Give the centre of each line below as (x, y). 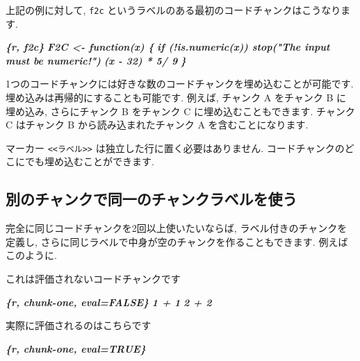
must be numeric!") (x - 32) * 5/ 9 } (96, 60)
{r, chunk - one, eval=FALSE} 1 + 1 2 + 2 (109, 302)
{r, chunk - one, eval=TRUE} (76, 348)
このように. (31, 255)
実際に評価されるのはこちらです (79, 325)
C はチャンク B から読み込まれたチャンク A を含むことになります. (157, 125)
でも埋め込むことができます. (89, 161)
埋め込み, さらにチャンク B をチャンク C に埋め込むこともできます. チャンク (180, 111)
